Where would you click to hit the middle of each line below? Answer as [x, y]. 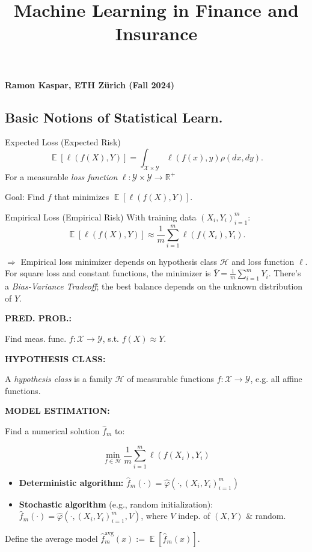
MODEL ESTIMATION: [57, 411]
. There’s [285, 273]
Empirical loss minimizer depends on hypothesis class [119, 261]
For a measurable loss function [61, 176]
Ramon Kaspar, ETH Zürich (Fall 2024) [90, 84]
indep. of [194, 516]
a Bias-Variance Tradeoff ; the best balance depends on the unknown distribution [154, 286]
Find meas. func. [36, 338]
